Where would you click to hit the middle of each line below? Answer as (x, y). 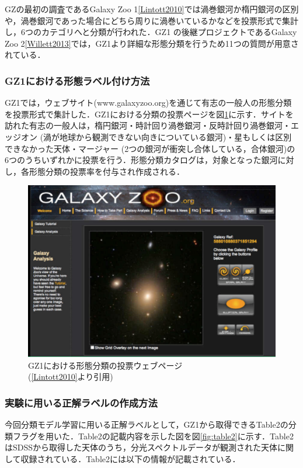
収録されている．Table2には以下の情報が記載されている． (130, 458)
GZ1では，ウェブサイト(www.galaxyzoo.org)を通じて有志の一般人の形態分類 (148, 103)
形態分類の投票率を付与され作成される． (107, 171)
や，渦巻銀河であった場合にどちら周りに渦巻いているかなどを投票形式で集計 (151, 20)
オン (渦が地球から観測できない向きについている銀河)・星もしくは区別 (156, 136)
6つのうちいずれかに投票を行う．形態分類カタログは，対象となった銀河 (141, 160)
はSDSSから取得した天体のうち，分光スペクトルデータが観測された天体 (141, 447)
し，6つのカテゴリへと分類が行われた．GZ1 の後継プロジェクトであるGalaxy (151, 32)
